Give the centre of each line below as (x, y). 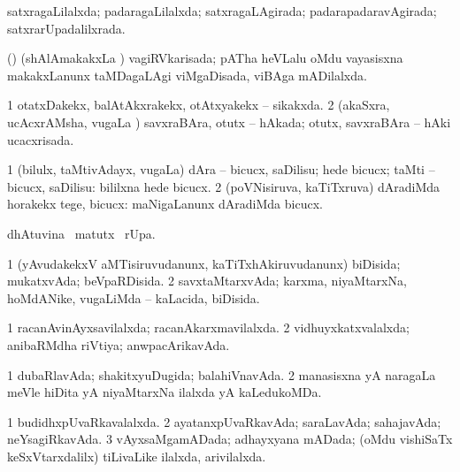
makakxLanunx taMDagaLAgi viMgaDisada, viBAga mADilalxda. (187, 75)
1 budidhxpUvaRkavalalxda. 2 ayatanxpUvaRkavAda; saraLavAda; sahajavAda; (224, 421)
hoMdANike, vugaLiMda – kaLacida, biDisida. (134, 297)
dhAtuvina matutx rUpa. (81, 233)
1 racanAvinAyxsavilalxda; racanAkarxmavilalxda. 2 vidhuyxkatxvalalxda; (208, 327)
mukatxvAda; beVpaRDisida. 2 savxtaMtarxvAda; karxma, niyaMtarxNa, (207, 281)
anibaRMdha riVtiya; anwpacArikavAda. (119, 344)
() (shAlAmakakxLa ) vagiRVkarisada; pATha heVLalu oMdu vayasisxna (205, 58)
